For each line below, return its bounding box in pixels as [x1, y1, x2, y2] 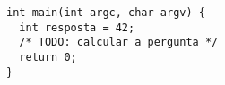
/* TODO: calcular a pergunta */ [19, 36, 219, 49]
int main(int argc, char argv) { [6, 6, 205, 19]
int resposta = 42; [19, 21, 135, 34]
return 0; [19, 50, 77, 64]
